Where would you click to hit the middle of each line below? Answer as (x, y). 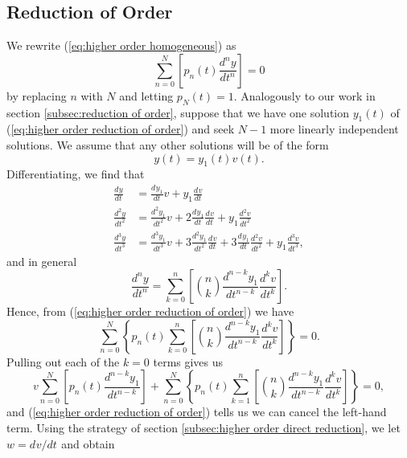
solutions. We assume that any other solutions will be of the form (168, 144)
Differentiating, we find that (76, 174)
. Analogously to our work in (304, 95)
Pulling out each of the (63, 361)
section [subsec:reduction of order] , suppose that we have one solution (178, 112)
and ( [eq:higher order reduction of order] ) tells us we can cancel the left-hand (197, 412)
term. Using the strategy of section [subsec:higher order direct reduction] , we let (203, 427)
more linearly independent (334, 129)
